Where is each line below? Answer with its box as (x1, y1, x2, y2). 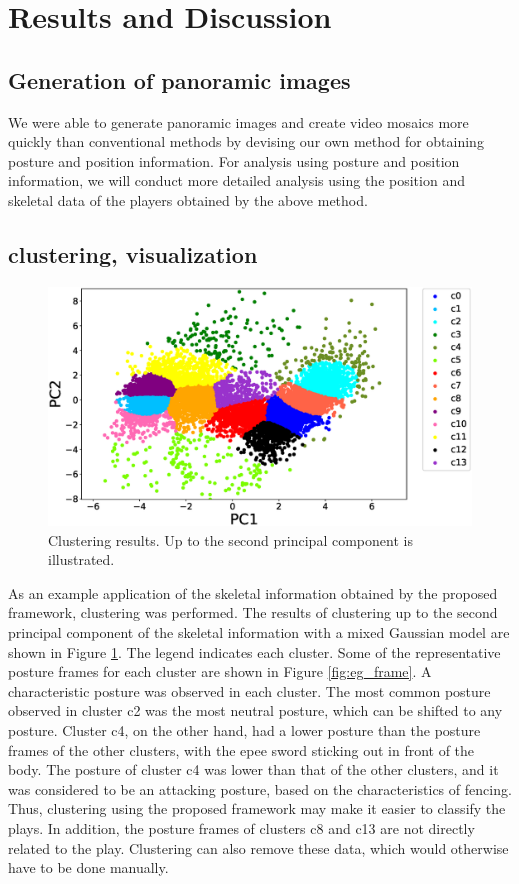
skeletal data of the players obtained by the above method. (8, 189, 368, 210)
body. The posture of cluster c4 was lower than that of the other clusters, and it (8, 759, 499, 780)
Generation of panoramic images (8, 64, 351, 95)
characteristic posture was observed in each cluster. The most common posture (8, 680, 491, 701)
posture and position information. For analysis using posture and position (8, 150, 460, 171)
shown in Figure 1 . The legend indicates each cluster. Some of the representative (8, 641, 501, 662)
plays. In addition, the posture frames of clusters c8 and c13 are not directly (8, 817, 475, 838)
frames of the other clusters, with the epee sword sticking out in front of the (8, 739, 475, 760)
